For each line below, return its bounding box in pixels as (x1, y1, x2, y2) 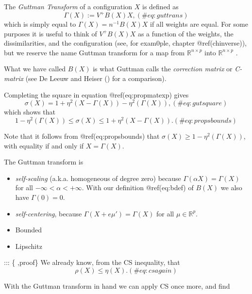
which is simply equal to (4, 19, 76, 29)
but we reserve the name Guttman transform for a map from (4, 47, 185, 57)
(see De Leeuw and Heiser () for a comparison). (25, 73, 167, 83)
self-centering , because (15, 208, 82, 218)
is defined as (142, 1, 179, 11)
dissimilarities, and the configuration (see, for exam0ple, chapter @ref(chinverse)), (4, 38, 247, 48)
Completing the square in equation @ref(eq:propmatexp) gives (4, 89, 189, 99)
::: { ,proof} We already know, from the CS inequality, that (4, 257, 180, 267)
